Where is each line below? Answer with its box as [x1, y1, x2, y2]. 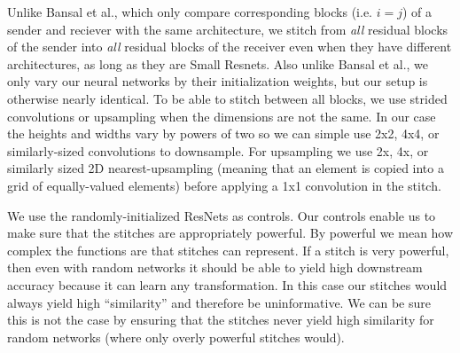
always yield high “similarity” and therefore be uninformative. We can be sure [7, 293, 432, 311]
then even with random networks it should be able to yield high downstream [7, 258, 423, 277]
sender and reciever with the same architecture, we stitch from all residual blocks [7, 20, 448, 38]
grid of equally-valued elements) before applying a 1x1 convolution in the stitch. [7, 176, 441, 194]
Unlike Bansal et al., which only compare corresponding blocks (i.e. [7, 3, 372, 20]
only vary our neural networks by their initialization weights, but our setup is [7, 72, 428, 90]
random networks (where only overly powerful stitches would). [7, 327, 345, 346]
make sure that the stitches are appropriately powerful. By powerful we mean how [7, 224, 454, 242]
